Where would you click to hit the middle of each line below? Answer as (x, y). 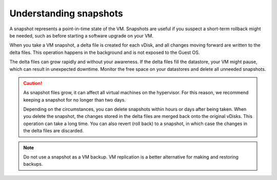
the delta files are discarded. (54, 131)
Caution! (33, 83)
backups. (33, 164)
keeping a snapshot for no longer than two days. (74, 99)
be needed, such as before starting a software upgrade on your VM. (81, 35)
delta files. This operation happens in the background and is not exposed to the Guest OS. (105, 52)
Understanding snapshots (66, 13)
